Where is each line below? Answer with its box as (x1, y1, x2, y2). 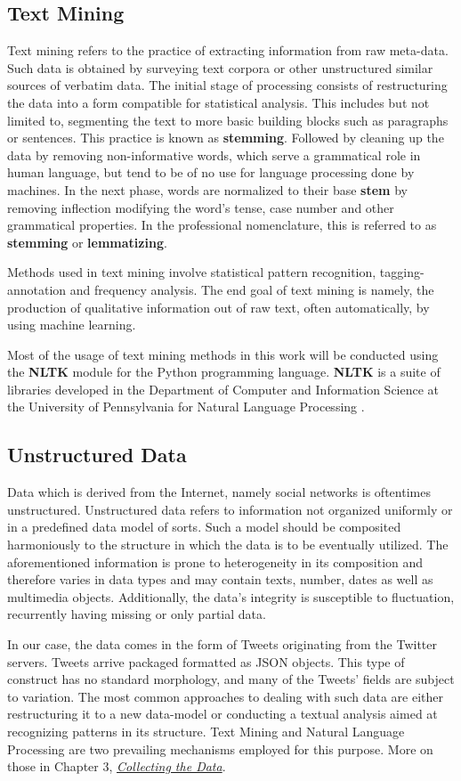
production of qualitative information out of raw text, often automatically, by (7, 297, 430, 316)
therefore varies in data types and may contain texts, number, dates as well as (7, 570, 433, 589)
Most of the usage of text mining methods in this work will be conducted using (7, 345, 439, 363)
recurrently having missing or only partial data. (7, 605, 266, 623)
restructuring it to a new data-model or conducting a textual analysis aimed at (7, 704, 438, 723)
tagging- (379, 263, 425, 281)
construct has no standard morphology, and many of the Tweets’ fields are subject (7, 670, 455, 688)
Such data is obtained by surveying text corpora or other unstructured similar (7, 58, 433, 77)
